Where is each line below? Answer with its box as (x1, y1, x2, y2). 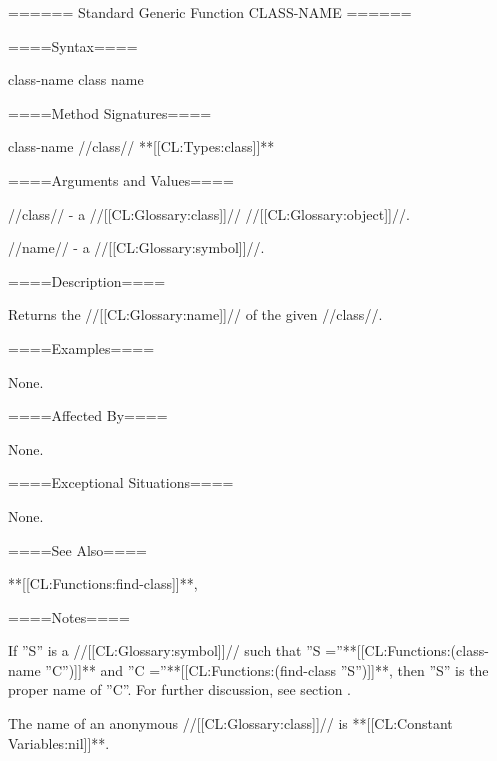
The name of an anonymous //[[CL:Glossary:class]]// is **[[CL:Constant (8, 713, 453, 734)
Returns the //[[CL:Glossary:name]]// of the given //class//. (8, 304, 383, 325)
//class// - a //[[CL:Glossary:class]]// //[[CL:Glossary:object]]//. (8, 203, 410, 224)
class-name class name (8, 69, 144, 90)
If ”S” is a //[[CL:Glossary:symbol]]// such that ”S (8, 640, 321, 661)
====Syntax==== (8, 35, 138, 56)
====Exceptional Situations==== (8, 472, 234, 493)
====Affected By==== (8, 405, 168, 426)
